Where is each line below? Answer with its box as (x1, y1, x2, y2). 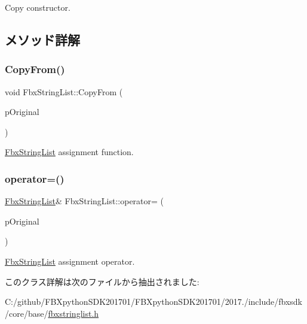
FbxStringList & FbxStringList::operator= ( (5, 195, 164, 207)
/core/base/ (5, 307, 48, 319)
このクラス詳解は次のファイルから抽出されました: (5, 275, 199, 287)
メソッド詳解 (5, 30, 80, 49)
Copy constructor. (5, 1, 70, 13)
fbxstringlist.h (48, 307, 99, 319)
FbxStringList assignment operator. (5, 255, 135, 267)
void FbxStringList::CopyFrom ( (5, 85, 123, 98)
